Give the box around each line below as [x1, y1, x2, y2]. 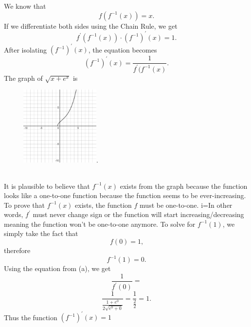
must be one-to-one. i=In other [140, 200, 233, 210]
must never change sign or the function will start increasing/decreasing [33, 209, 244, 219]
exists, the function [75, 200, 132, 210]
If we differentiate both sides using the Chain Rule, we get [4, 20, 178, 31]
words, [4, 209, 23, 219]
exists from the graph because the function [120, 181, 248, 191]
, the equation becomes [88, 44, 157, 54]
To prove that [4, 200, 45, 210]
